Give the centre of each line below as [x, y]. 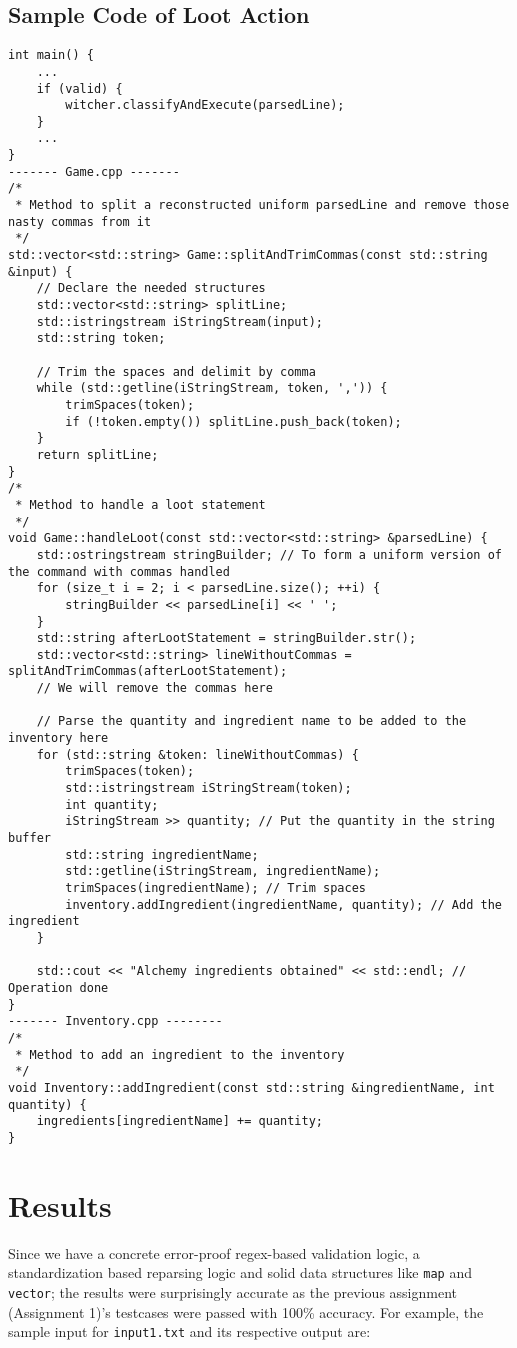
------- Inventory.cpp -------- [115, 1021]
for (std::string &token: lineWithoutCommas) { [197, 754]
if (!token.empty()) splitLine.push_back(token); [233, 421]
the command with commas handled [119, 571]
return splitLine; [97, 454]
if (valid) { [79, 88]
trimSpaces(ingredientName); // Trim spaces [215, 888]
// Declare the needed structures [151, 288]
